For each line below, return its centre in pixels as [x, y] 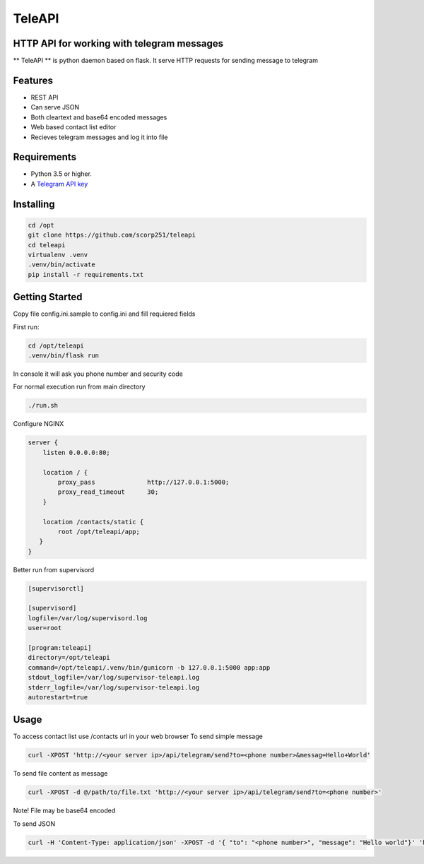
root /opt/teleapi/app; [99, 531]
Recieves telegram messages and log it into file [99, 137]
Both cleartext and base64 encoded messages [99, 117]
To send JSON [34, 824]
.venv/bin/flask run [63, 356]
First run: [26, 327]
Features [33, 80]
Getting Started [48, 297]
